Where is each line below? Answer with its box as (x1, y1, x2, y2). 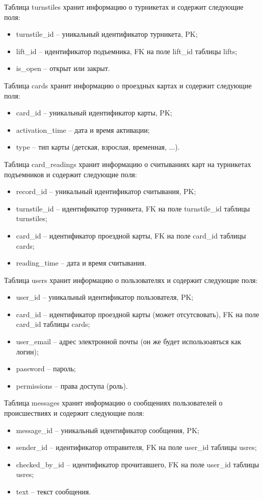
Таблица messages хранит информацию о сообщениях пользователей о (4, 397, 223, 408)
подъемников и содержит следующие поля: (4, 169, 137, 179)
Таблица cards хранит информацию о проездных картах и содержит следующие (4, 80, 252, 90)
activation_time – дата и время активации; (16, 124, 150, 135)
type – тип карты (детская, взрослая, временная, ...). (16, 141, 180, 152)
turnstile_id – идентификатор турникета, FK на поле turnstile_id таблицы (16, 203, 250, 213)
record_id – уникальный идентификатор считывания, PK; (16, 186, 196, 197)
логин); (16, 346, 39, 356)
